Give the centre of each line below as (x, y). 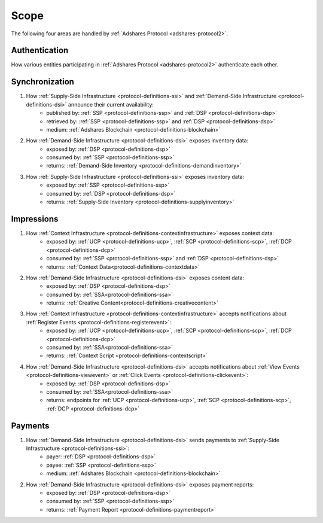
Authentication (40, 51)
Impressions (35, 219)
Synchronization (43, 82)
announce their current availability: (111, 104)
